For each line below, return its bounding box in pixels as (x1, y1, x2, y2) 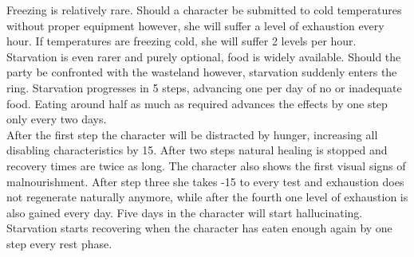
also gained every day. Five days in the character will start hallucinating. (6, 204, 363, 220)
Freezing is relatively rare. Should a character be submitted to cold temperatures (6, 2, 402, 18)
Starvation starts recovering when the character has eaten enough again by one (6, 220, 392, 236)
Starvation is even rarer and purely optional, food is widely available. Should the (6, 48, 401, 64)
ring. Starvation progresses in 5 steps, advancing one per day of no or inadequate (6, 79, 402, 95)
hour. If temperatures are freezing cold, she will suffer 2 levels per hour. (6, 33, 357, 49)
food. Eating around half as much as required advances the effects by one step (6, 95, 388, 111)
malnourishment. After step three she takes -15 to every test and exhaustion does (6, 173, 404, 189)
